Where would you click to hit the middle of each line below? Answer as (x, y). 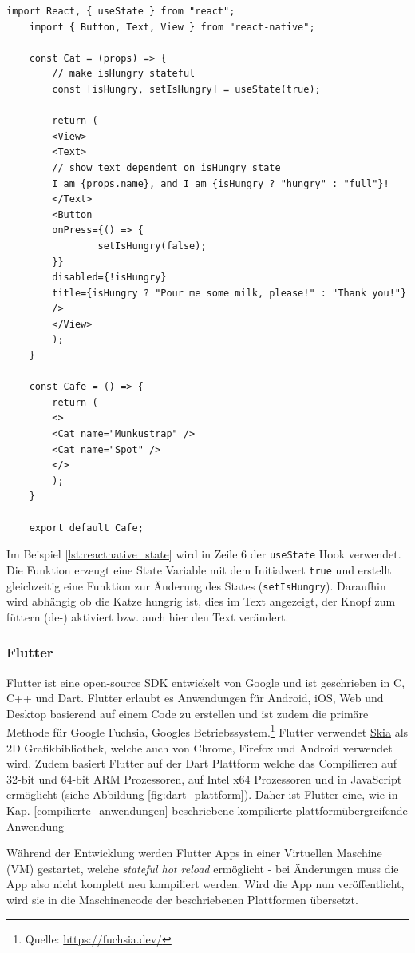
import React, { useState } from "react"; (121, 11)
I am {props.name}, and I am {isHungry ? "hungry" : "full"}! (221, 183)
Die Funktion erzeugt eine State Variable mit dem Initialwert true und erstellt (199, 569)
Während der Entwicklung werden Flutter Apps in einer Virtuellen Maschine (194, 853)
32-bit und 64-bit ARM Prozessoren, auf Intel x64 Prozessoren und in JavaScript (204, 778)
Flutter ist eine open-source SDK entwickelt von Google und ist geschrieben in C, (206, 682)
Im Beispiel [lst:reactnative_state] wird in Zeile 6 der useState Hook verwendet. (204, 554)
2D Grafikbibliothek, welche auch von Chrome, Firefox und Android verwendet (200, 747)
